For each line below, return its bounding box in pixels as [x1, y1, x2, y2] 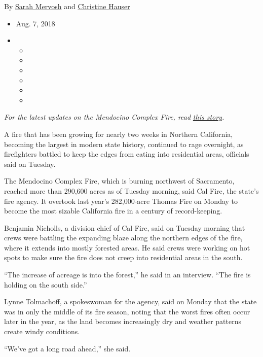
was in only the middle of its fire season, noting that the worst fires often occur [4, 306, 250, 316]
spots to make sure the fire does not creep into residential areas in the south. [4, 252, 243, 263]
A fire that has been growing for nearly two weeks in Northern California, [4, 128, 233, 139]
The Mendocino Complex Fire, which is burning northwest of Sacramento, [4, 175, 235, 186]
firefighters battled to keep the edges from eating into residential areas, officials [4, 149, 249, 159]
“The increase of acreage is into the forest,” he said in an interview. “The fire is [4, 269, 251, 280]
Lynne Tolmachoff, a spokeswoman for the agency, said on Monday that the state [4, 296, 257, 307]
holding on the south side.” [4, 279, 87, 290]
